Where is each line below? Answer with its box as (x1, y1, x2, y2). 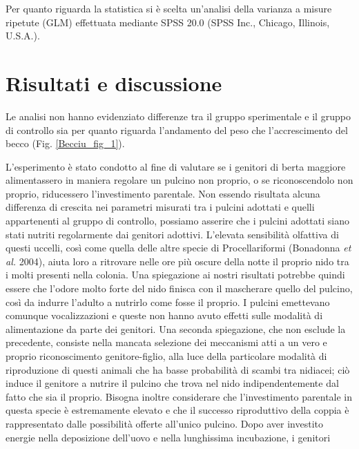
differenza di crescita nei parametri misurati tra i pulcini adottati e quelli (6, 200, 315, 214)
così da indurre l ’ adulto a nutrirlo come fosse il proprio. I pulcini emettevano (6, 294, 330, 309)
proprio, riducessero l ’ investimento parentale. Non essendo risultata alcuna (6, 186, 320, 200)
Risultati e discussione (6, 68, 222, 97)
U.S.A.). (6, 28, 40, 43)
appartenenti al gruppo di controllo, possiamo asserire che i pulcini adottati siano (6, 213, 350, 228)
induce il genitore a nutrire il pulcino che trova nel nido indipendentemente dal (6, 376, 339, 390)
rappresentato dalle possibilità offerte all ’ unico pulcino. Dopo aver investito (6, 416, 323, 430)
